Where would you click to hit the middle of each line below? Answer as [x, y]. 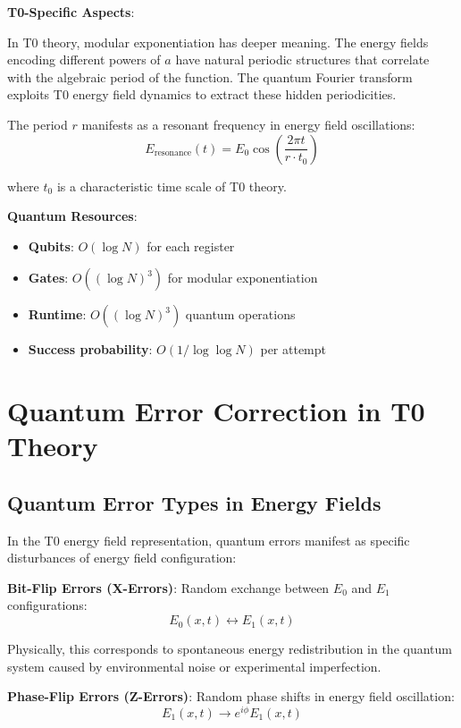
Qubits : [51, 245]
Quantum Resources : [72, 216]
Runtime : [57, 314]
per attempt [293, 349]
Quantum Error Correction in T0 [216, 411]
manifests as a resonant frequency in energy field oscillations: [248, 124]
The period [38, 124]
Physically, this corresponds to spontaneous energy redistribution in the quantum [230, 649]
